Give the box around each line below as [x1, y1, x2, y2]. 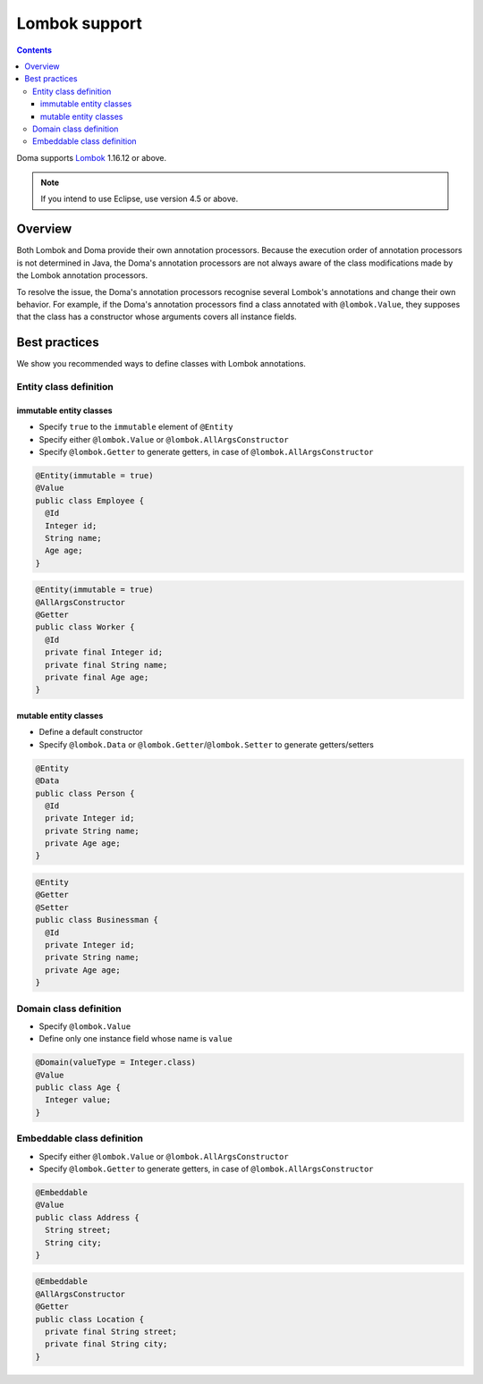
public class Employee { [35, 495, 145, 505]
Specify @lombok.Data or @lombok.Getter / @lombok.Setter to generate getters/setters [38, 738, 375, 750]
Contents [16, 45, 53, 55]
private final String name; [45, 660, 168, 670]
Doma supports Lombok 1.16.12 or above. [16, 152, 167, 163]
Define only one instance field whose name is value [38, 1034, 233, 1044]
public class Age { [35, 1083, 121, 1093]
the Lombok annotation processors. [16, 270, 148, 281]
